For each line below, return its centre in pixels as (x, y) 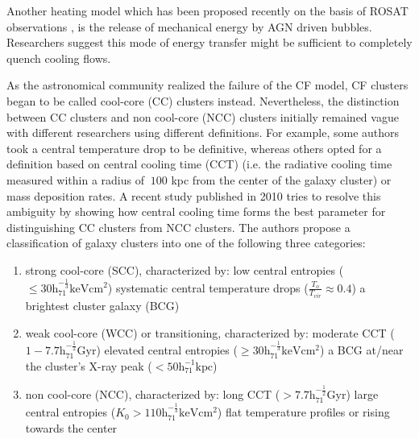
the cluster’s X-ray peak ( (89, 365)
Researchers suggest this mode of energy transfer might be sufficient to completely (209, 42)
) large (362, 394)
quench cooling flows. (59, 58)
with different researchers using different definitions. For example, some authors (203, 133)
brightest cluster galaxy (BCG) (102, 306)
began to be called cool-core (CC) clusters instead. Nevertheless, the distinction (203, 100)
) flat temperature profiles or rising (303, 412)
